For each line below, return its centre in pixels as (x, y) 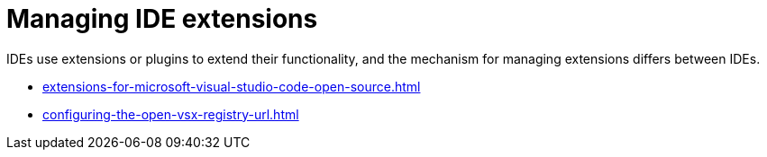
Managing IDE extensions (162, 19)
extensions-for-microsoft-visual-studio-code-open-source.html (232, 86)
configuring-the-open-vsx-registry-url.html (171, 114)
